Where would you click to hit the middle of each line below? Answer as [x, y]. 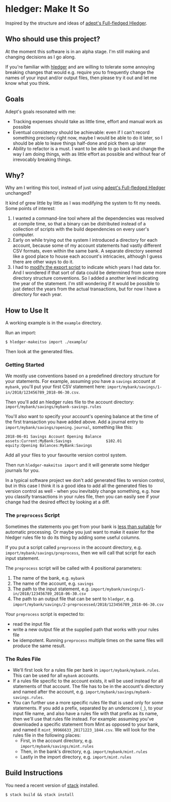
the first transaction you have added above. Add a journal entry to [75, 422]
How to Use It [27, 311]
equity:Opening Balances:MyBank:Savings [49, 446]
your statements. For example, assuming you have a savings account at [80, 381]
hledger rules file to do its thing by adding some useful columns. [73, 537]
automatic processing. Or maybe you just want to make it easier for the [80, 532]
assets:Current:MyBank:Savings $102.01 [64, 441]
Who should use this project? [53, 39]
